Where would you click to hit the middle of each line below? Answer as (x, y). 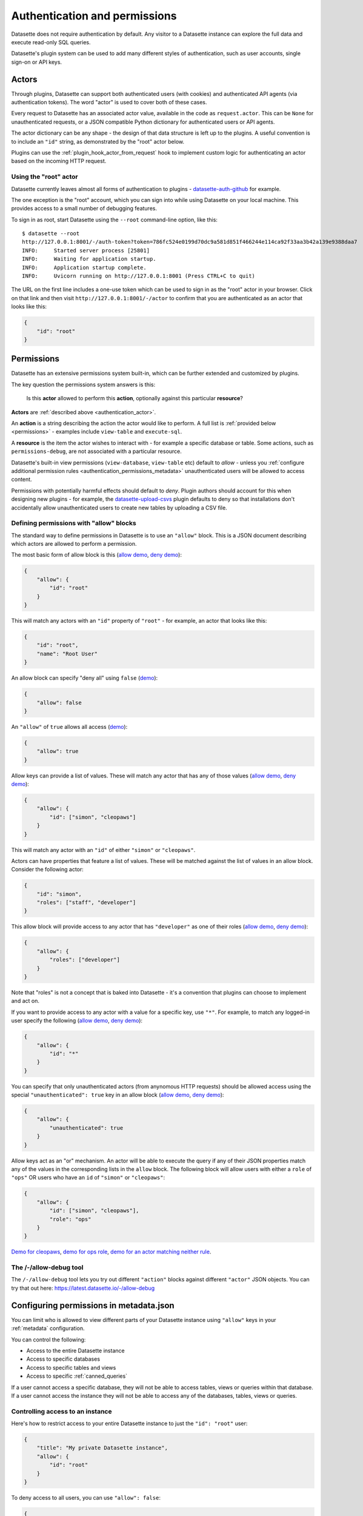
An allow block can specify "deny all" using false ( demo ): (85, 678)
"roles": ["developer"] (85, 960)
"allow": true (58, 751)
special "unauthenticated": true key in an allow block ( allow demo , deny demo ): (118, 1095)
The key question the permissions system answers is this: (83, 384)
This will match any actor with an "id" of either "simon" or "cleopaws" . (103, 850)
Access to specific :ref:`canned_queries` (77, 1376)
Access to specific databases (63, 1359)
